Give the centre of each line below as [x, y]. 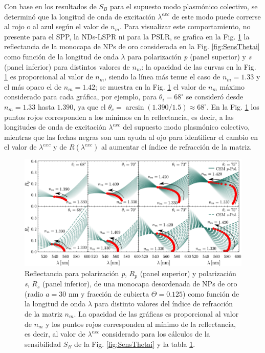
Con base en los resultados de [50, 6]
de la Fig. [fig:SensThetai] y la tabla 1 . [135, 344]
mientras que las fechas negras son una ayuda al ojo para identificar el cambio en [131, 137]
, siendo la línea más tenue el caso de [162, 77]
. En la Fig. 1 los [233, 106]
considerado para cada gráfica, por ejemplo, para [81, 97]
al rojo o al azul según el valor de [56, 26]
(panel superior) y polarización [188, 273]
